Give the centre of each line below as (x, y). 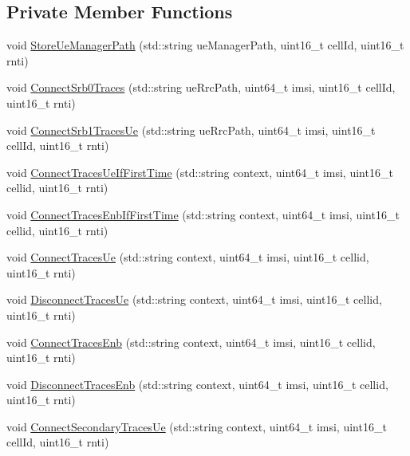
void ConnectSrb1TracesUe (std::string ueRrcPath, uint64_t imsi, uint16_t (191, 130)
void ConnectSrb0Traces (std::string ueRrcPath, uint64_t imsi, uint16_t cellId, (201, 87)
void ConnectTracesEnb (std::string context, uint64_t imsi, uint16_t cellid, (191, 342)
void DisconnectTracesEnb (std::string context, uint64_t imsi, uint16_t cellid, (197, 384)
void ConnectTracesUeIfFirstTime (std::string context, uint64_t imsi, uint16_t (200, 172)
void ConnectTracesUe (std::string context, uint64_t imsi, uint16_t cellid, (188, 257)
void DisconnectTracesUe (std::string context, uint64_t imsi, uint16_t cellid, (194, 299)
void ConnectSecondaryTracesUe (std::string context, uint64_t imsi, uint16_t (197, 426)
